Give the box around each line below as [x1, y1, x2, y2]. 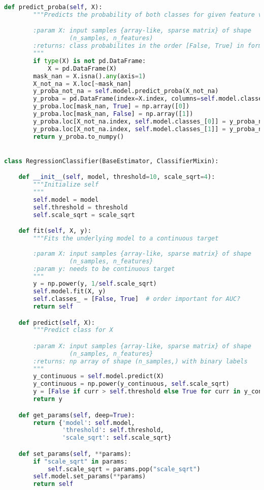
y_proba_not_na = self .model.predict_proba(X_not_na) [33, 87, 219, 95]
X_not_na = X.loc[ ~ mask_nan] [33, 80, 131, 87]
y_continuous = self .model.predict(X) [33, 373, 164, 380]
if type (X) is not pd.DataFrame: [33, 57, 146, 65]
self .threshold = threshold [33, 203, 128, 211]
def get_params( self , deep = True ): [18, 411, 135, 419]
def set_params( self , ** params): [18, 450, 131, 457]
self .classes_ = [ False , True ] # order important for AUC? [33, 295, 241, 303]
